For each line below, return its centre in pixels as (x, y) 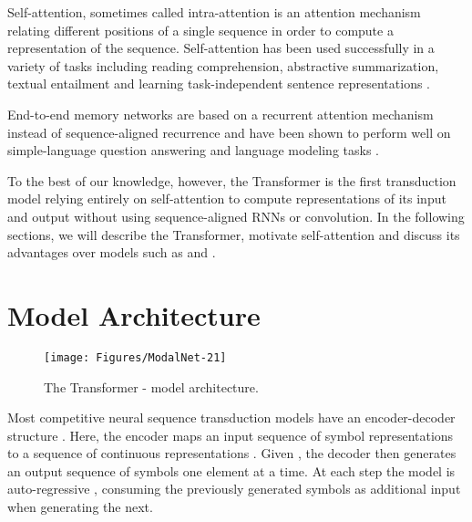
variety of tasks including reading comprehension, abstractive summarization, (223, 65)
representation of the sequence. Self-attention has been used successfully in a (221, 48)
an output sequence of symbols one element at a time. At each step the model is (231, 470)
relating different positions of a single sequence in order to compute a (200, 30)
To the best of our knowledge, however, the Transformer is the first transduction (232, 180)
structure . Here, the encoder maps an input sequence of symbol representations (231, 435)
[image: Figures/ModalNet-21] (135, 357)
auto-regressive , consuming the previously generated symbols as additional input (234, 489)
